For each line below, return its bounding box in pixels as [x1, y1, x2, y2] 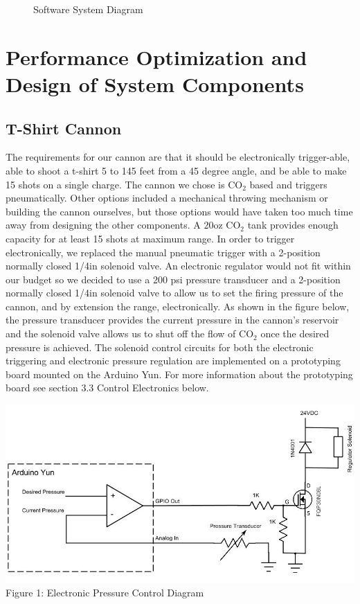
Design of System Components [6, 69, 304, 98]
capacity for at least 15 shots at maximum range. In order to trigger [6, 231, 295, 245]
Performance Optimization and [6, 42, 307, 71]
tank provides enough [247, 217, 339, 232]
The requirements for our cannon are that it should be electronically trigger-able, [6, 150, 350, 164]
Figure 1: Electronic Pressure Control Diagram [6, 585, 204, 600]
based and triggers [249, 177, 327, 191]
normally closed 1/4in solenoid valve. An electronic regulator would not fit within [6, 258, 351, 273]
